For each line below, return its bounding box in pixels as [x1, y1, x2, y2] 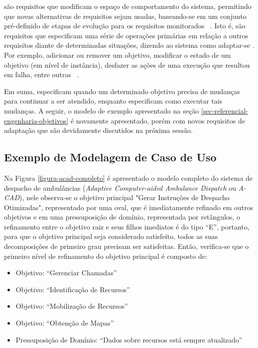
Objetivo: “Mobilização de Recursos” [15, 301, 128, 311]
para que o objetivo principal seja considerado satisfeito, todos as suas [4, 231, 218, 241]
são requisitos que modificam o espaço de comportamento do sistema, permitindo [4, 1, 252, 11]
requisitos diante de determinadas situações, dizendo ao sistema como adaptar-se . [4, 40, 255, 50]
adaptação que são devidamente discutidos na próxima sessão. [4, 125, 193, 135]
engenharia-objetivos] [4, 115, 69, 125]
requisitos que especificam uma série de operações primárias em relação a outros [4, 30, 249, 40]
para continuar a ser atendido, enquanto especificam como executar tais [4, 96, 223, 106]
